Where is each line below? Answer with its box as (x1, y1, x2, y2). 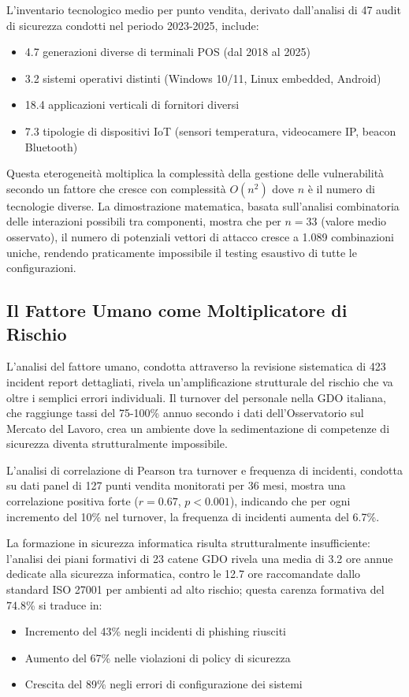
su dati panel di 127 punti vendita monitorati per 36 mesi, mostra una (6, 477, 346, 494)
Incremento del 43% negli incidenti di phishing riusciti (24, 623, 286, 639)
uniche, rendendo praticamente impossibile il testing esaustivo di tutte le (6, 244, 357, 260)
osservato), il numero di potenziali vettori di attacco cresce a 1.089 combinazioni (6, 228, 394, 244)
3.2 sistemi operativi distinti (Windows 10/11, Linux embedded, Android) (24, 69, 381, 86)
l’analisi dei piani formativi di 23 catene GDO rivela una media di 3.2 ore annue (6, 550, 393, 566)
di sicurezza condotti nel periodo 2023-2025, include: (6, 17, 259, 33)
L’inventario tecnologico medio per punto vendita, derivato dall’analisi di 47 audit (6, 2, 401, 17)
